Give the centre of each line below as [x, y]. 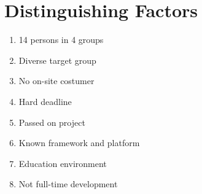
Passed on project [52, 122]
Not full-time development [68, 184]
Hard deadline [45, 101]
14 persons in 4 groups [61, 40]
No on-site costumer [56, 81]
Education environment [63, 163]
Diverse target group [57, 60]
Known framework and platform [79, 143]
